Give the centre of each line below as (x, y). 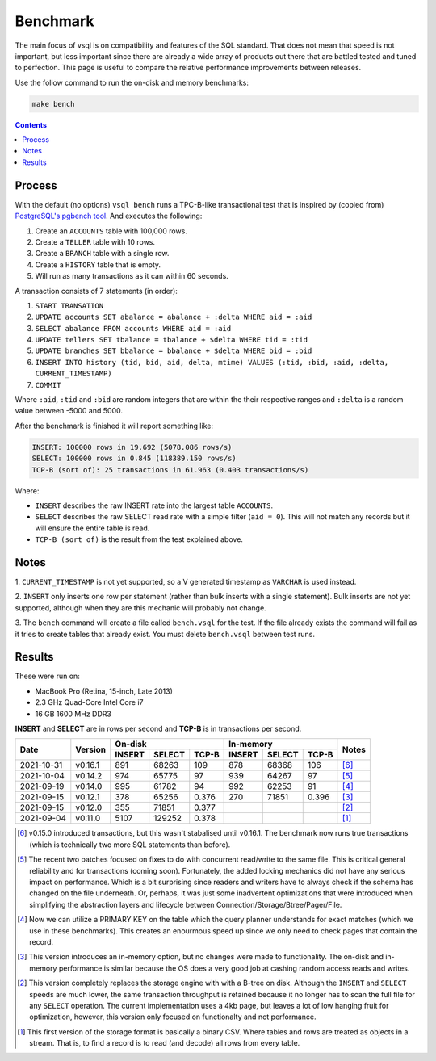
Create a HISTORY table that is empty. (98, 264)
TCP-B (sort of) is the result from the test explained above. (139, 539)
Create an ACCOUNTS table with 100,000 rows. (111, 231)
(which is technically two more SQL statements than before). (130, 845)
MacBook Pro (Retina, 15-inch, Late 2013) (104, 691)
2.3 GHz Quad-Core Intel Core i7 (89, 702)
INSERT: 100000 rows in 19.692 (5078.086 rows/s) (132, 447)
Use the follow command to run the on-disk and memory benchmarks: (132, 82)
